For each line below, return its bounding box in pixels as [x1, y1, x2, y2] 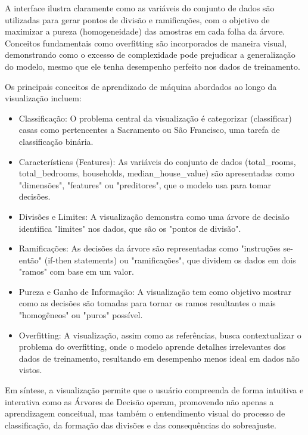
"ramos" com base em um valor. [18, 265, 134, 278]
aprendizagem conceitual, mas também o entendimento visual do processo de [5, 407, 285, 420]
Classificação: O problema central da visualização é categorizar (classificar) [18, 111, 292, 124]
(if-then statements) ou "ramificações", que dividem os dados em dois [44, 253, 296, 266]
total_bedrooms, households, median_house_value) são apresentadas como [18, 167, 295, 179]
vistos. [18, 363, 42, 376]
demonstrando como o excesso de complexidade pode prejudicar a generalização [5, 48, 295, 61]
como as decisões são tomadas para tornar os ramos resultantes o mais [18, 297, 276, 309]
